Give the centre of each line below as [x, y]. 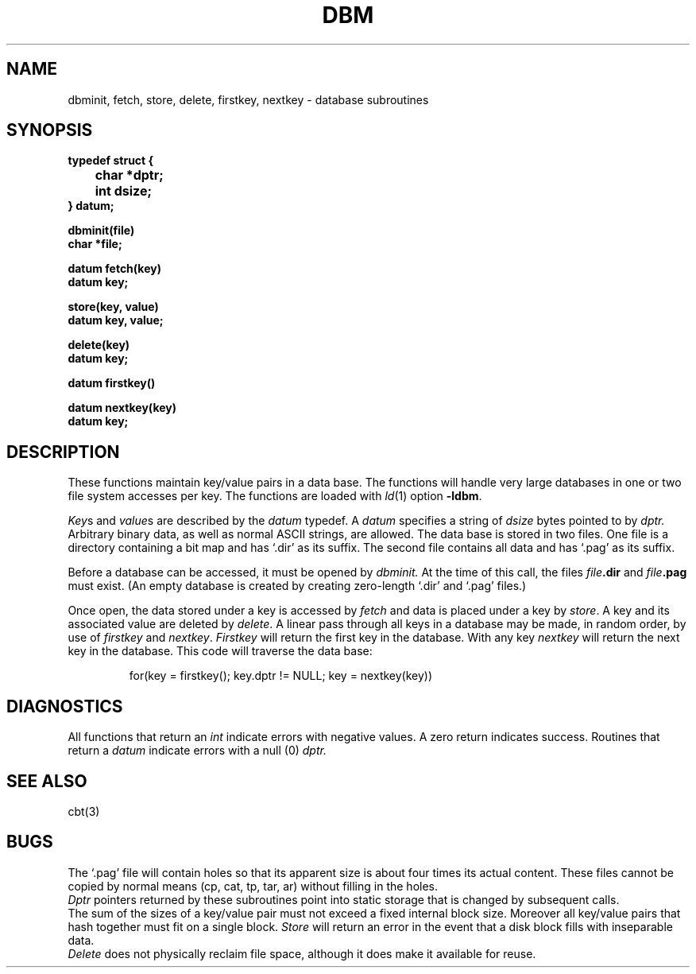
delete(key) [99, 345]
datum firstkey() [112, 383]
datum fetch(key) [114, 269]
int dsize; [123, 191]
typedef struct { [111, 161]
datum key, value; [116, 320]
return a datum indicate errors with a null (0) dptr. [197, 751]
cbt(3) [84, 811]
